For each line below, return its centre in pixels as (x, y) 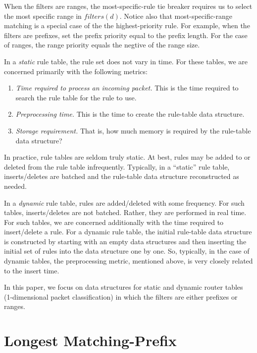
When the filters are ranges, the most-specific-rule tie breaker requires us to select (128, 6)
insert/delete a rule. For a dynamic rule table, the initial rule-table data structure (128, 232)
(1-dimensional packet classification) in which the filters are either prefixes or (121, 296)
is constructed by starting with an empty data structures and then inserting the (125, 241)
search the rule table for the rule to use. (76, 97)
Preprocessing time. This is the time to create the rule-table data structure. (130, 114)
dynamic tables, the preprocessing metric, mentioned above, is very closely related (128, 261)
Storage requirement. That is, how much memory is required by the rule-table (133, 130)
